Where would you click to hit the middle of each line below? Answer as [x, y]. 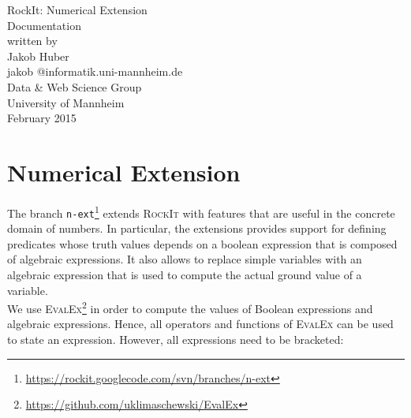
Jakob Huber [38, 56]
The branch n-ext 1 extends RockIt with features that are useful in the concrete [201, 211]
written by [32, 41]
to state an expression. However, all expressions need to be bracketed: [176, 339]
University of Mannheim [66, 102]
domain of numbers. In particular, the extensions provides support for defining [197, 228]
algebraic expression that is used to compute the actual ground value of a [185, 274]
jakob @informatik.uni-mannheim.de [95, 71]
